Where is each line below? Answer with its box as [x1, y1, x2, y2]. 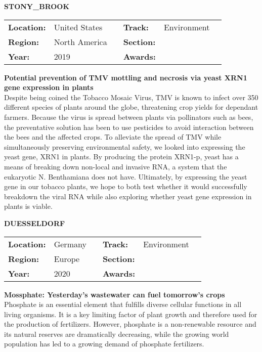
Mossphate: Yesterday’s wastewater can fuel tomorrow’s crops [4, 289, 225, 299]
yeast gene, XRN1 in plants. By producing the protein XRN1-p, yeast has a [4, 151, 239, 162]
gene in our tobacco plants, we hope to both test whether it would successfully [4, 181, 247, 192]
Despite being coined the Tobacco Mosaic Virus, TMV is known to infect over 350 [4, 92, 258, 102]
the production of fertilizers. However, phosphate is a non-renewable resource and [4, 319, 256, 329]
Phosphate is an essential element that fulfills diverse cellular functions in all [4, 299, 242, 310]
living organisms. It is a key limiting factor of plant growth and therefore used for [4, 309, 257, 319]
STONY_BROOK [4, 1, 70, 11]
